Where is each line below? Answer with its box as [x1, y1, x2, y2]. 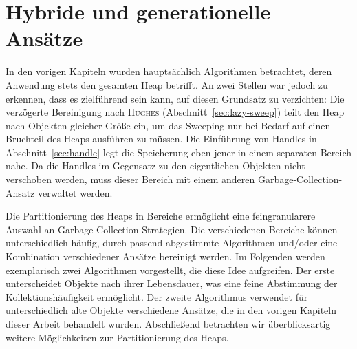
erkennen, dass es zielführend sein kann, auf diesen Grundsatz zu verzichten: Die [6, 91, 345, 105]
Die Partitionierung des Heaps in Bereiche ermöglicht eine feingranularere [6, 209, 316, 223]
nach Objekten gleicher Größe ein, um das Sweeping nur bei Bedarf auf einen [6, 118, 331, 132]
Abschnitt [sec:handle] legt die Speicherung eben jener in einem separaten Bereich [6, 145, 352, 159]
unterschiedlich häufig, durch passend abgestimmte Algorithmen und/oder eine [6, 235, 338, 250]
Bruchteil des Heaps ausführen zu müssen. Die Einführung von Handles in [6, 131, 317, 146]
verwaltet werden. [38, 185, 113, 200]
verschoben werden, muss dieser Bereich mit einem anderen [6, 172, 255, 187]
